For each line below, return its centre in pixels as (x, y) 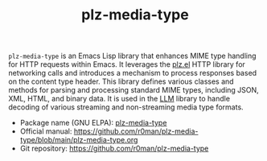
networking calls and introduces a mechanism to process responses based (133, 73)
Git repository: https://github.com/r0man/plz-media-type (114, 149)
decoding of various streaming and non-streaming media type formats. (126, 107)
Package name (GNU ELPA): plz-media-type (93, 123)
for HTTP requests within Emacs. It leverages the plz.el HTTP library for (127, 64)
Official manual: (46, 131)
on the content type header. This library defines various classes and (121, 81)
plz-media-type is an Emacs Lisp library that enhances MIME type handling (132, 56)
